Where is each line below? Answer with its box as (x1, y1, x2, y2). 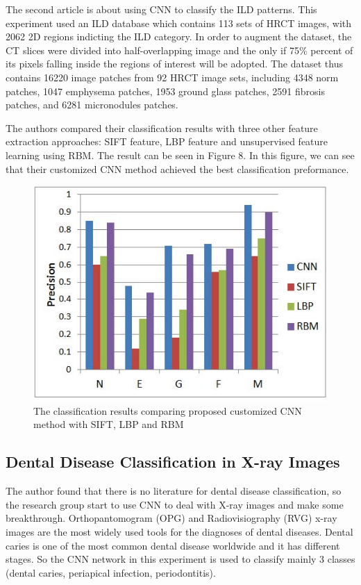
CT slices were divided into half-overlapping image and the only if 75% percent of (6, 42, 353, 57)
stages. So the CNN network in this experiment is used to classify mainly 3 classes (6, 552, 355, 566)
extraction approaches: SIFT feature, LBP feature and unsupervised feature (6, 134, 328, 149)
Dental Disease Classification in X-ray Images (6, 451, 340, 472)
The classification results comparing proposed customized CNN (33, 403, 302, 418)
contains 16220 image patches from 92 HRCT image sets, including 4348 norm (6, 69, 339, 84)
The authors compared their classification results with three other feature (6, 120, 318, 135)
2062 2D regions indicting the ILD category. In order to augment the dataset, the (6, 29, 352, 44)
